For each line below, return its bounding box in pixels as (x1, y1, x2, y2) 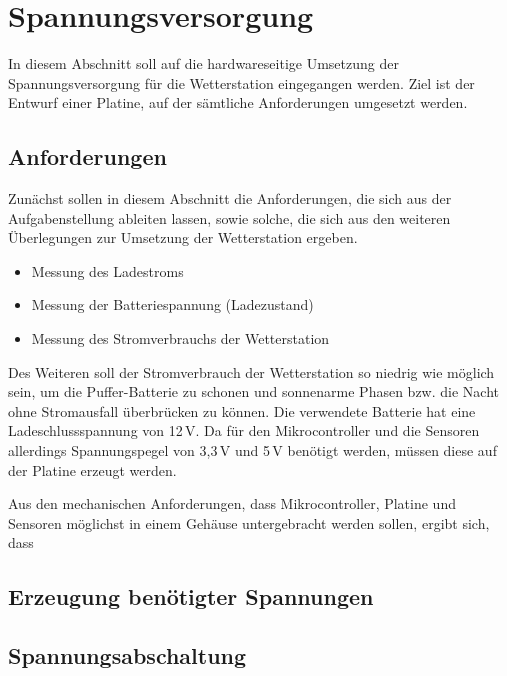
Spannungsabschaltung (8, 640, 247, 671)
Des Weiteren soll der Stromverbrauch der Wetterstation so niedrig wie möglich (8, 361, 495, 382)
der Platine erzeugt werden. (8, 459, 177, 480)
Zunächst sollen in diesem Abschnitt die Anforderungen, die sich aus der (8, 188, 452, 209)
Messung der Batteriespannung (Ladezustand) (31, 294, 314, 315)
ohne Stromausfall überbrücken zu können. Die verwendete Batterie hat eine (8, 400, 476, 421)
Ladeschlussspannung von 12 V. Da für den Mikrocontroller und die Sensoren (8, 420, 480, 441)
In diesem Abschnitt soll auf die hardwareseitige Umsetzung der (8, 53, 399, 74)
